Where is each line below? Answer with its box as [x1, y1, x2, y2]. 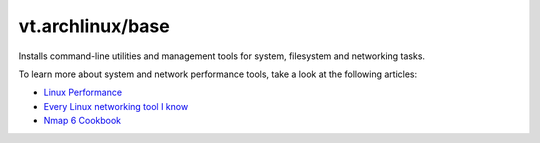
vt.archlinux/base [18, 15, 170, 37]
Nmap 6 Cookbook [43, 115, 122, 127]
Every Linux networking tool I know [43, 100, 189, 112]
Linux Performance [43, 86, 123, 99]
